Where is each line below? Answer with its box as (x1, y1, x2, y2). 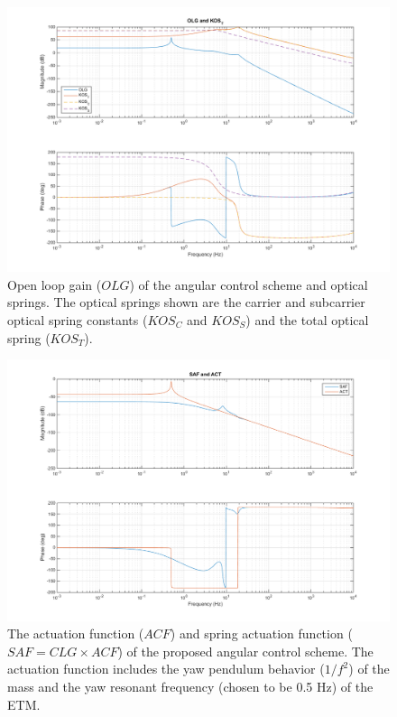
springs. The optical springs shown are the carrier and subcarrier (7, 293, 365, 312)
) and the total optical (245, 310, 369, 329)
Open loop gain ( (7, 275, 102, 293)
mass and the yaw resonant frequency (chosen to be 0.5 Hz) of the (7, 676, 374, 695)
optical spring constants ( (7, 310, 148, 329)
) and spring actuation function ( (170, 624, 353, 643)
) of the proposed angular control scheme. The (117, 641, 374, 660)
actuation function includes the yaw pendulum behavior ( (7, 659, 325, 678)
